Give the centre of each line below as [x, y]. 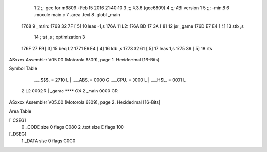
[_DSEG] [18, 134]
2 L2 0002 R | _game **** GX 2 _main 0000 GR [70, 91]
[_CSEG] [18, 120]
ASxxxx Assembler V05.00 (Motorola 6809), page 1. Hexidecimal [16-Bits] [84, 60]
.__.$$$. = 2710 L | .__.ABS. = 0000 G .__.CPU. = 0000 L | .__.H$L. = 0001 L [110, 80]
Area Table [20, 111]
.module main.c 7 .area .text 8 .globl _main [77, 15]
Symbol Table [23, 68]
